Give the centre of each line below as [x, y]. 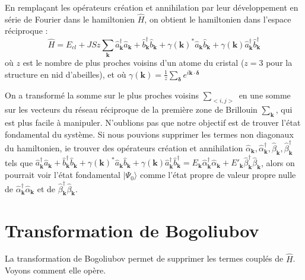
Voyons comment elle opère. [55, 270]
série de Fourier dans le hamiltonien [70, 19]
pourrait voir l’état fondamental [63, 175]
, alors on [278, 162]
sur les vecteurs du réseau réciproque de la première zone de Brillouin [131, 109]
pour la [279, 63]
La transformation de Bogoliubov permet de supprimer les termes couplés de [144, 258]
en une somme [265, 95]
